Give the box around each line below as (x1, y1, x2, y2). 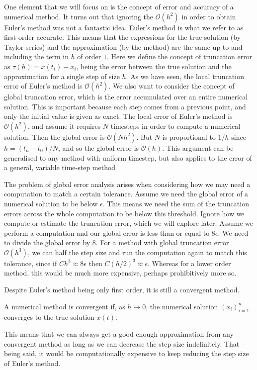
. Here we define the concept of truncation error (106, 51, 253, 62)
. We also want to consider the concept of (108, 81, 235, 91)
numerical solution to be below (4, 198, 98, 208)
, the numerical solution (146, 301, 218, 311)
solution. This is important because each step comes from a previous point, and (4, 101, 246, 111)
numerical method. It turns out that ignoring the (4, 11, 154, 21)
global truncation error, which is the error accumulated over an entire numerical (4, 92, 248, 102)
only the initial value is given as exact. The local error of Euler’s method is (4, 111, 233, 121)
